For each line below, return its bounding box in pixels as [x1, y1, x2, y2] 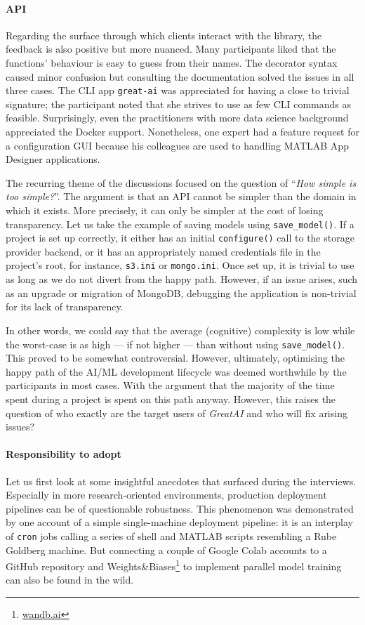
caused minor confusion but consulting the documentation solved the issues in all [6, 69, 354, 84]
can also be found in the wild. [6, 572, 134, 587]
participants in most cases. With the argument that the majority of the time [6, 378, 335, 393]
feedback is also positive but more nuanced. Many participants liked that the [6, 41, 336, 56]
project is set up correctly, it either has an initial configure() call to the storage [6, 230, 354, 245]
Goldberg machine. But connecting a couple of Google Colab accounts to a [6, 542, 327, 557]
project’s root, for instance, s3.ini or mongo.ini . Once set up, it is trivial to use [6, 258, 354, 272]
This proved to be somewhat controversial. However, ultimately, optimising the [6, 350, 345, 365]
